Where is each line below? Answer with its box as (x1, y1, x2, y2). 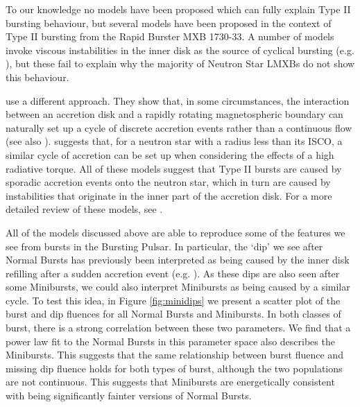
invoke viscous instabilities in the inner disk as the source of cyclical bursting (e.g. (6, 42, 354, 57)
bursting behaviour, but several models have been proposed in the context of (6, 15, 332, 30)
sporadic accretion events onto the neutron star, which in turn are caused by (6, 175, 331, 189)
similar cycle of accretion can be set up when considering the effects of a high (6, 147, 334, 162)
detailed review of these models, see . (6, 202, 163, 216)
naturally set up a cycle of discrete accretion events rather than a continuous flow (6, 120, 352, 135)
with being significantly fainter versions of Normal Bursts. (6, 388, 252, 403)
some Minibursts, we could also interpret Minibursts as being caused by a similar (6, 279, 350, 294)
